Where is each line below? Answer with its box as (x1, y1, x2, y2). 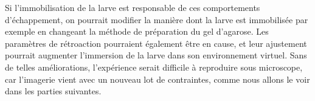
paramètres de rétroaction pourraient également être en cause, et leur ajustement (5, 37, 307, 49)
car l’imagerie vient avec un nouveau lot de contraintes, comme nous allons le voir (5, 72, 310, 85)
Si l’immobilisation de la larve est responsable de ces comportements (5, 1, 260, 13)
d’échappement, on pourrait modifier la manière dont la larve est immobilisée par (5, 13, 308, 26)
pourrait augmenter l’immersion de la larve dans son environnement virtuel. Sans (5, 49, 307, 61)
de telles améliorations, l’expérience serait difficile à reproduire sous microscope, (5, 60, 303, 73)
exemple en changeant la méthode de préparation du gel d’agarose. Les (5, 25, 269, 38)
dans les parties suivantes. (5, 85, 102, 97)
